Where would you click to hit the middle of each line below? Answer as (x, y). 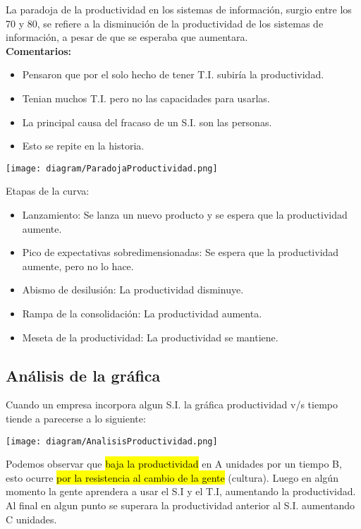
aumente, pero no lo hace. (78, 266)
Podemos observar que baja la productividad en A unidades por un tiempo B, (174, 464)
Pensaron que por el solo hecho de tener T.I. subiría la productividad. (173, 74)
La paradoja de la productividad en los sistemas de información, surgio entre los (179, 9)
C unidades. (31, 519)
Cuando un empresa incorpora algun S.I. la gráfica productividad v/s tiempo (172, 405)
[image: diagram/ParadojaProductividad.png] (112, 168)
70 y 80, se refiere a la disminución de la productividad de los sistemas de (165, 23)
